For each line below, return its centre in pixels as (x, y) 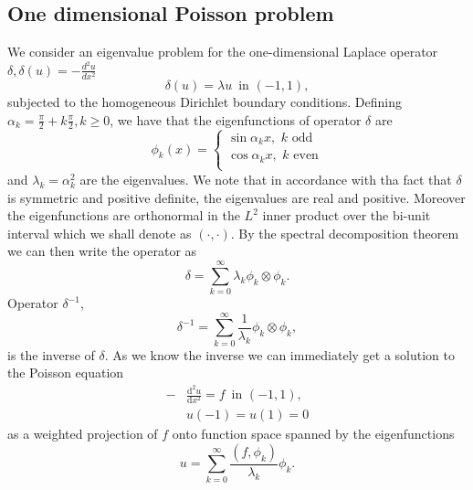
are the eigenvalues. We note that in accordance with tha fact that (266, 179)
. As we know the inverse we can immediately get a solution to (279, 354)
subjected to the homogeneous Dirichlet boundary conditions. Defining (205, 102)
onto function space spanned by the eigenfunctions (313, 434)
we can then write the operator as (102, 251)
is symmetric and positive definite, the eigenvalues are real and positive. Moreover (236, 197)
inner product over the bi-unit (347, 215)
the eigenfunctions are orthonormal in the (124, 215)
